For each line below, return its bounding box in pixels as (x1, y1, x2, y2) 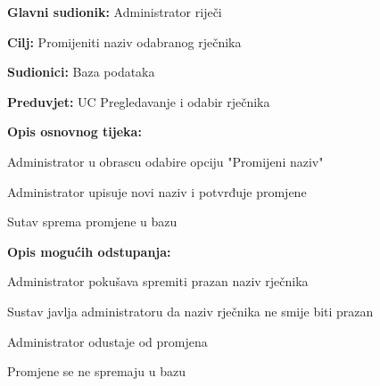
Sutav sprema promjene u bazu (7, 212, 178, 231)
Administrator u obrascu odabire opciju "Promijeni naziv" (7, 152, 324, 170)
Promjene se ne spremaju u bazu (7, 362, 186, 381)
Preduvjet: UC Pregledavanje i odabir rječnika (7, 92, 270, 111)
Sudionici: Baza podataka (7, 62, 155, 81)
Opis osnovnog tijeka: (7, 122, 142, 141)
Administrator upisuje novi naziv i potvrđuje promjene (7, 182, 307, 201)
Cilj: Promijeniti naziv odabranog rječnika (7, 32, 242, 51)
